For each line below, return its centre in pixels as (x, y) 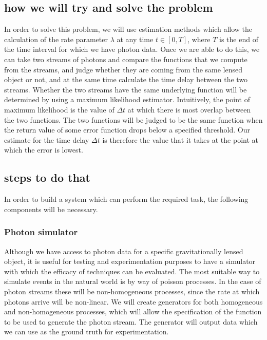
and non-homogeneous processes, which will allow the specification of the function (133, 311)
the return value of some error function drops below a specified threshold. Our (127, 130)
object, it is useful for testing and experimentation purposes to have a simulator (130, 261)
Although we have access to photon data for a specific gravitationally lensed (124, 251)
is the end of (239, 39)
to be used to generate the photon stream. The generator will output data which (131, 321)
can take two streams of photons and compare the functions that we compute (126, 59)
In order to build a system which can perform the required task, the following (126, 199)
